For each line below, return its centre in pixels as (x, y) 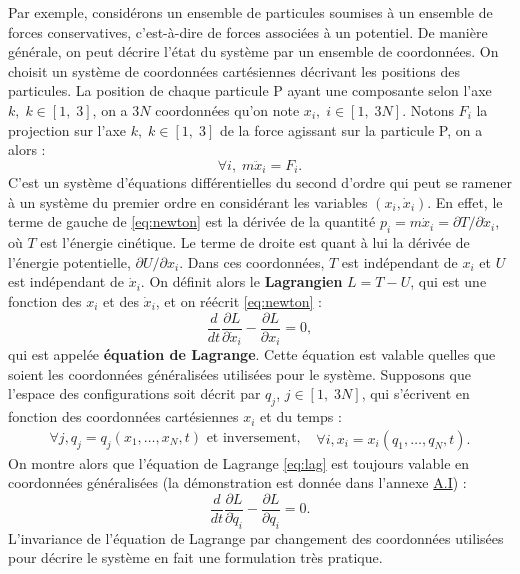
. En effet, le (465, 201)
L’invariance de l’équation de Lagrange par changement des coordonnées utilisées (256, 537)
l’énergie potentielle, (69, 261)
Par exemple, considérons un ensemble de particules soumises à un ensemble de (250, 12)
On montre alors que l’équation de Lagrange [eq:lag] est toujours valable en (239, 462)
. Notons (428, 109)
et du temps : (301, 416)
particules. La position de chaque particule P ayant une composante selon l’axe (250, 90)
